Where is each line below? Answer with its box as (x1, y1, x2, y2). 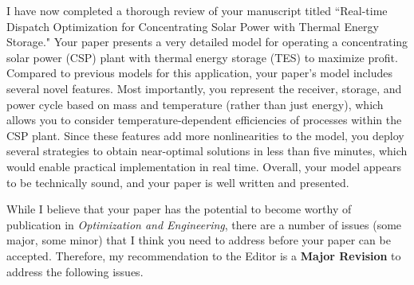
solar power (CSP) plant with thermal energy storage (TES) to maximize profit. (6, 49, 398, 65)
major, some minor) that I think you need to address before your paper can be (6, 232, 391, 248)
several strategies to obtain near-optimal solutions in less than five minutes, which (6, 142, 408, 159)
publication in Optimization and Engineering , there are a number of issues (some (6, 216, 402, 232)
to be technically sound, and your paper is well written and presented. (6, 174, 349, 190)
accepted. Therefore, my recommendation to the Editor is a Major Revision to (6, 247, 401, 264)
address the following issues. (6, 263, 144, 279)
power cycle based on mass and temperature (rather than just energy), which (6, 96, 384, 112)
